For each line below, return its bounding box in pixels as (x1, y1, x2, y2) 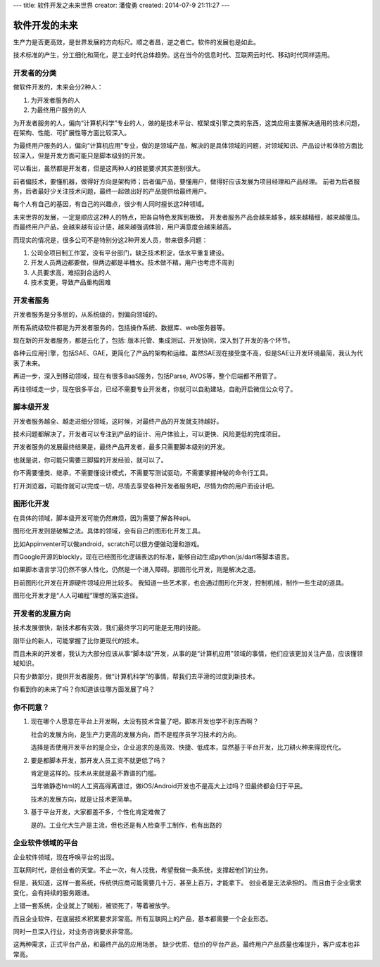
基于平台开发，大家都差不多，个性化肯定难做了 (30, 808, 167, 816)
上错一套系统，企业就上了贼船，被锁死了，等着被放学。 (13, 902, 174, 910)
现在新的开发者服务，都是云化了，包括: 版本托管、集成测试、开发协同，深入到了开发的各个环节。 (13, 336, 294, 344)
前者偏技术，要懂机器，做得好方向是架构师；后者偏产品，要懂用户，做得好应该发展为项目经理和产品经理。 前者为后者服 (13, 177, 360, 186)
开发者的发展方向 (13, 609, 71, 619)
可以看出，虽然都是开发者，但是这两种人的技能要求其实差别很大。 (13, 164, 204, 172)
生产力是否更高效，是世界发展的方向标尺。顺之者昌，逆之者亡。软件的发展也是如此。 (13, 37, 260, 46)
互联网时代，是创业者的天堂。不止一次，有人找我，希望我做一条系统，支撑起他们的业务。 (13, 866, 272, 874)
